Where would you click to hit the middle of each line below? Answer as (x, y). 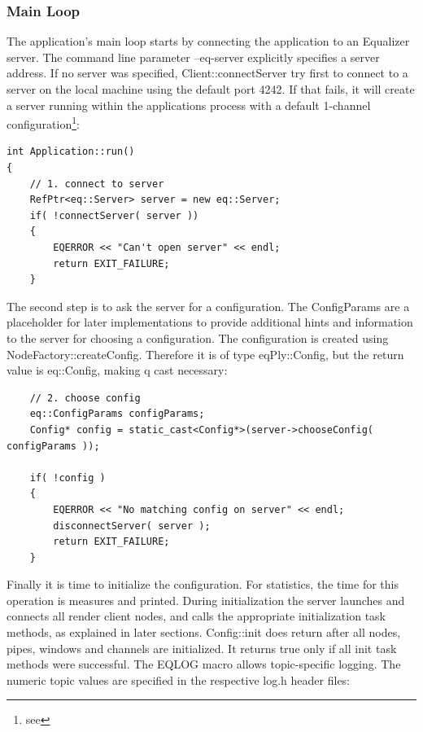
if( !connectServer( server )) (114, 215)
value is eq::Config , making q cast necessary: (117, 370)
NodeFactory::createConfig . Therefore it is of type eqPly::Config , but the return (205, 354)
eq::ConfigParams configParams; (117, 414)
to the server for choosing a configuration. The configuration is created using (198, 338)
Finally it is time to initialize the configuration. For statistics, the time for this (203, 584)
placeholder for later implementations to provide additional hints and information (210, 322)
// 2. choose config (85, 398)
